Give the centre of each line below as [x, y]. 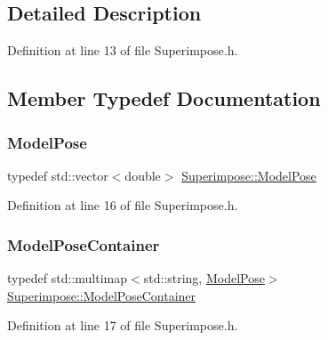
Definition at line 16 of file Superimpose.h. [123, 205]
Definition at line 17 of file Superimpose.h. [123, 325]
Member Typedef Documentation [164, 98]
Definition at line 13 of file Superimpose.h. [123, 50]
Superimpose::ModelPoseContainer [102, 295]
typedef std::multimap [68, 278]
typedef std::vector [58, 175]
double [143, 175]
